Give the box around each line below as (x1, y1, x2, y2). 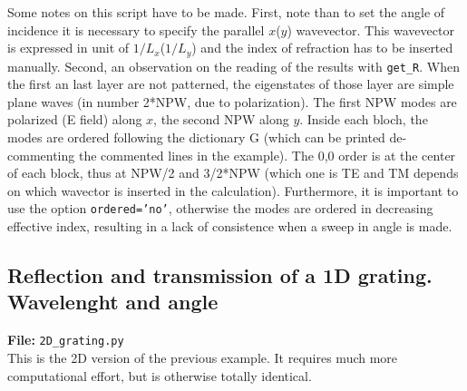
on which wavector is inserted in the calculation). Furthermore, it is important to (7, 181, 459, 200)
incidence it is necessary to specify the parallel (7, 20, 265, 39)
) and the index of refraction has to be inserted (191, 38, 453, 57)
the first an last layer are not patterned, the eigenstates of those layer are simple (7, 74, 454, 93)
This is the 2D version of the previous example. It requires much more (7, 347, 398, 367)
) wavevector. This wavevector (287, 20, 454, 39)
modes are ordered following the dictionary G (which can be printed (7, 128, 385, 147)
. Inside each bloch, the (299, 110, 428, 129)
